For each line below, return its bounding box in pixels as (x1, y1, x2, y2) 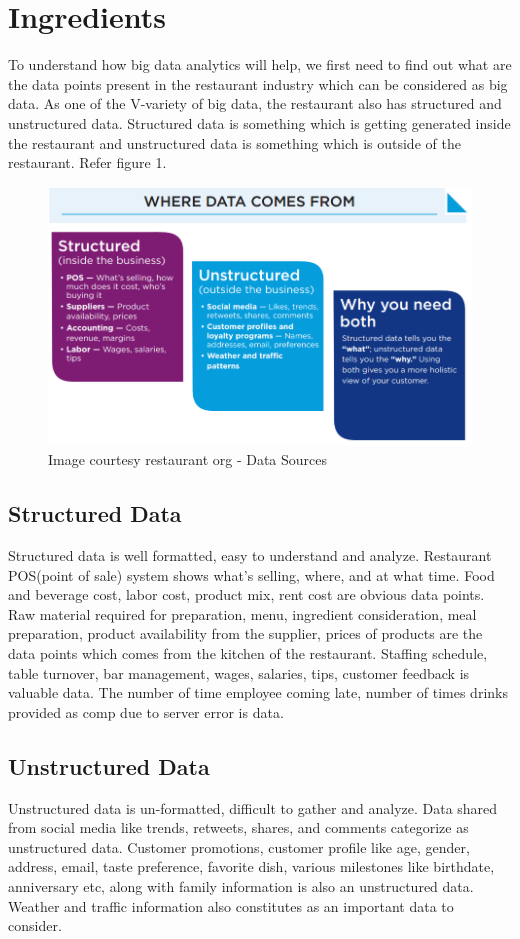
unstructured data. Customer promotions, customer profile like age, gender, (8, 836, 470, 857)
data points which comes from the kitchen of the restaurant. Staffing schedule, (8, 643, 488, 664)
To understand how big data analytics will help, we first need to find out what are (8, 54, 512, 75)
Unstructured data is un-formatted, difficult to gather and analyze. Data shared (8, 797, 498, 818)
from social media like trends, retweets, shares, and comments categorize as (8, 817, 469, 838)
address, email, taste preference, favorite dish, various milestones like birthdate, (8, 856, 495, 877)
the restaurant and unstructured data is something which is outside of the (8, 132, 461, 153)
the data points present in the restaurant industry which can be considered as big (8, 73, 508, 94)
